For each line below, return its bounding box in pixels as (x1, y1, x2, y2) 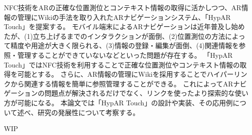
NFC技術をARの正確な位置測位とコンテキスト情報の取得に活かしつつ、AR (4, 2, 242, 12)
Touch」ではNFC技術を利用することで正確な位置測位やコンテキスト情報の (4, 59, 240, 69)
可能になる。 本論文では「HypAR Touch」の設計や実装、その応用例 (17, 97, 233, 107)
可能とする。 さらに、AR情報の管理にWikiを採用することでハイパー (17, 69, 234, 79)
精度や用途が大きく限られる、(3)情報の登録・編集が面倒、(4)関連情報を (10, 40, 239, 51)
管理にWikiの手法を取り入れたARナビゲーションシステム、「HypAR (17, 12, 231, 22)
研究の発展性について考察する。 (37, 107, 140, 117)
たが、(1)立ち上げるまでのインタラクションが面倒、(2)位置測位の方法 (4, 31, 225, 41)
